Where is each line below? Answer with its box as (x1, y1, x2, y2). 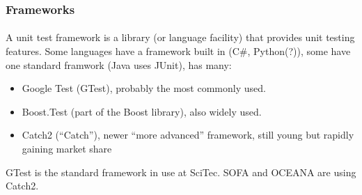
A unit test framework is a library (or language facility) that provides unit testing (6, 30, 355, 45)
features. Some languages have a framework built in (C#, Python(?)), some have (6, 44, 351, 58)
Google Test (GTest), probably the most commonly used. (22, 81, 266, 95)
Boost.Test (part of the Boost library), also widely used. (22, 104, 262, 118)
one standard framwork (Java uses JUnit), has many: (6, 57, 232, 72)
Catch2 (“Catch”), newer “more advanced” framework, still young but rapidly (22, 127, 354, 142)
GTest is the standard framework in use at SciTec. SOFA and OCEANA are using (6, 164, 356, 179)
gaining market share (22, 141, 112, 155)
